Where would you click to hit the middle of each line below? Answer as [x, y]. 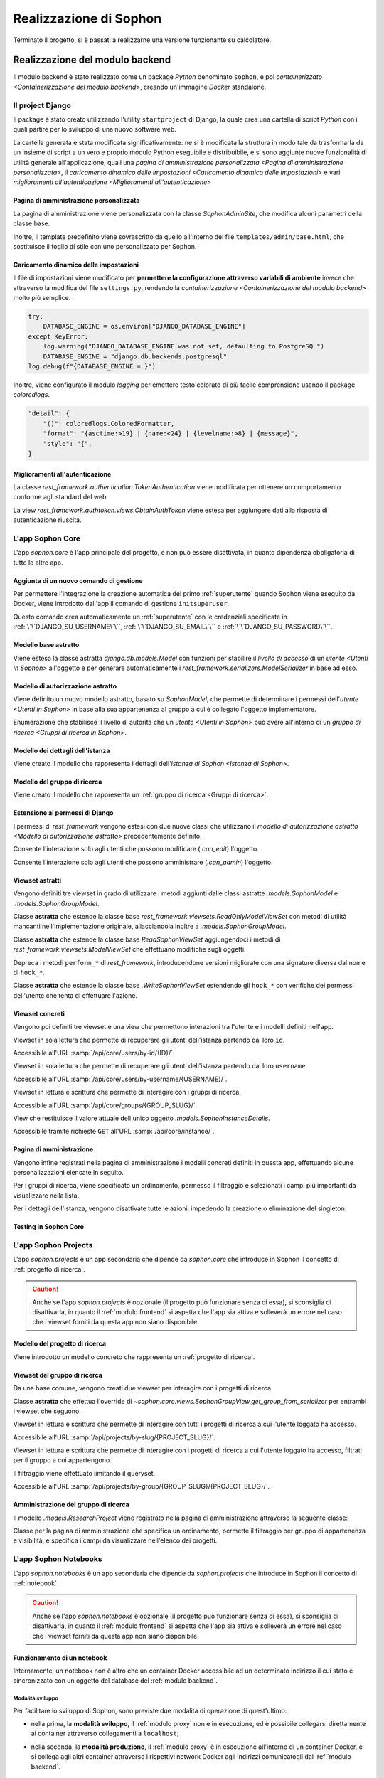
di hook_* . [29, 972]
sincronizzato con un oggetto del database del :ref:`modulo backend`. [116, 1681]
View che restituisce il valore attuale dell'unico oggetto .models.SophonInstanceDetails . [142, 1118]
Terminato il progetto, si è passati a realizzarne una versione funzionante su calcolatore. [142, 40]
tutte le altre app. [38, 563]
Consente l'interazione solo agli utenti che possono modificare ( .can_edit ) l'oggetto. [136, 849]
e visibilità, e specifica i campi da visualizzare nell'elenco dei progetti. [115, 1540]
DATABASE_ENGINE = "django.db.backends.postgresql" [135, 356]
